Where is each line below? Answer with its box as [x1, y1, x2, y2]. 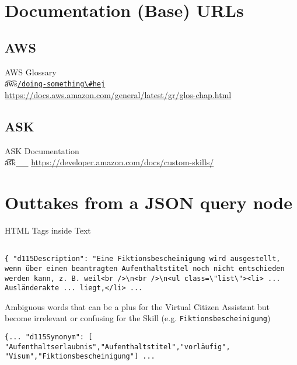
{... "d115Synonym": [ [5, 333, 93, 342]
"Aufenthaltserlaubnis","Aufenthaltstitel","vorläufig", [5, 342, 230, 351]
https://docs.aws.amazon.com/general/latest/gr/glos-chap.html [5, 88, 232, 100]
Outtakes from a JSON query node [5, 190, 292, 214]
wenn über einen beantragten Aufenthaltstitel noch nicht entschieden [5, 264, 285, 273]
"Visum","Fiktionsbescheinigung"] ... [5, 352, 155, 361]
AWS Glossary [5, 65, 57, 78]
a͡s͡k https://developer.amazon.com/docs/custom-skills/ [5, 156, 214, 168]
